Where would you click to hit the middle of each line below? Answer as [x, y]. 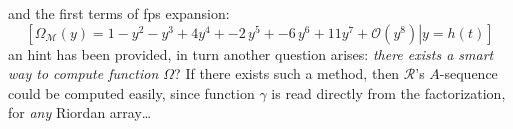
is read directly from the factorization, [388, 92]
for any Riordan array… [80, 112]
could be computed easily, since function [131, 92]
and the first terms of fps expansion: [119, 13]
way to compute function [83, 73]
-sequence [468, 73]
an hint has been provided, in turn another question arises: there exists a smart [251, 53]
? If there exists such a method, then [287, 73]
